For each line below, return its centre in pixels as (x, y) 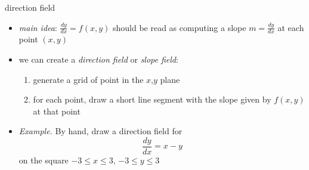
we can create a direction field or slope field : (98, 59)
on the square (44, 160)
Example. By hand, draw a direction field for (101, 131)
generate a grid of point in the (88, 79)
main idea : (38, 27)
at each (291, 27)
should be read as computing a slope (179, 27)
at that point (57, 111)
